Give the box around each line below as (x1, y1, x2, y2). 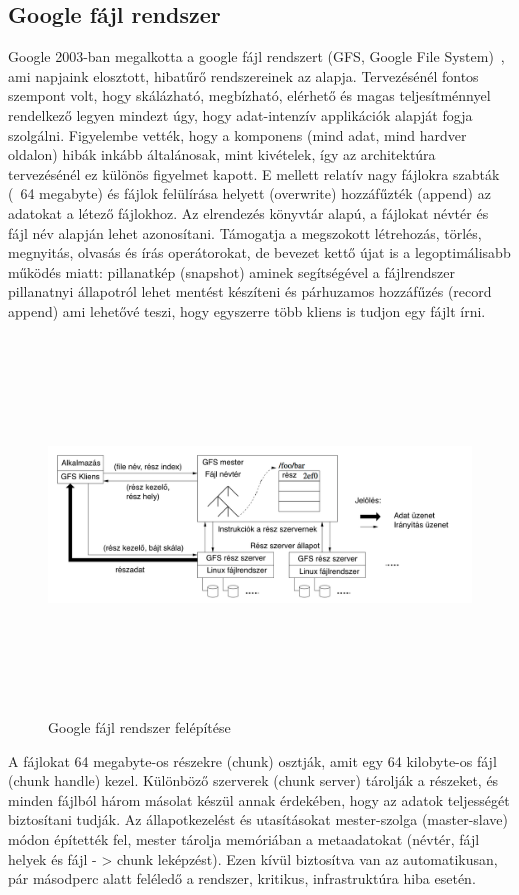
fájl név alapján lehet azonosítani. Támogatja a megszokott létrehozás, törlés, (8, 222, 482, 243)
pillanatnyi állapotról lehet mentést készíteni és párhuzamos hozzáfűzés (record (8, 281, 492, 302)
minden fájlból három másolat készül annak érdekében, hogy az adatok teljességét (8, 789, 510, 810)
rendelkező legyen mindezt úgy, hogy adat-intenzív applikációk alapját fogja (8, 104, 473, 125)
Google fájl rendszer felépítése (48, 717, 231, 738)
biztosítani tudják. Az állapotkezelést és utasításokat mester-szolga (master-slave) (8, 809, 509, 830)
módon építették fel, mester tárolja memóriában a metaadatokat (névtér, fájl (8, 829, 480, 850)
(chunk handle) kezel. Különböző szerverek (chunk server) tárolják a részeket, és (8, 770, 499, 791)
